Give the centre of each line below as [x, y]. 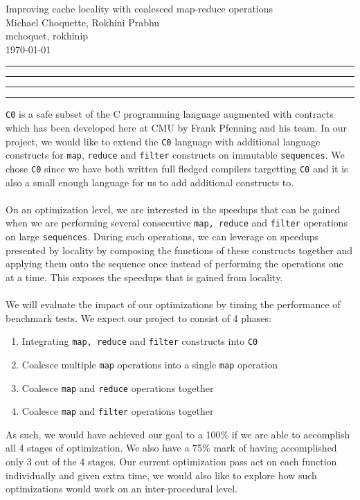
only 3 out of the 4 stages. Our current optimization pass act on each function [171, 462]
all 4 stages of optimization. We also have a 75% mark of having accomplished [171, 448]
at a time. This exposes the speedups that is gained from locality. [144, 277]
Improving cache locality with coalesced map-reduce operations [139, 8]
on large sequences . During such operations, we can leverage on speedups [162, 236]
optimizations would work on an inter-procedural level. [122, 489]
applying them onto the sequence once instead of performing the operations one [174, 264]
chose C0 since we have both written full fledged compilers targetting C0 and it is [177, 168]
